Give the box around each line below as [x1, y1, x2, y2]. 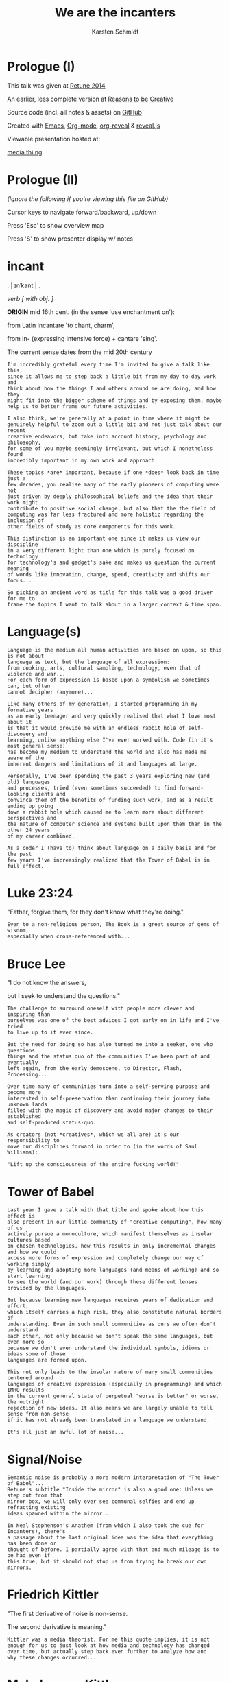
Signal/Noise [7, 1452, 82, 1467]
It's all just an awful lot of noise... [7, 1429, 125, 1436]
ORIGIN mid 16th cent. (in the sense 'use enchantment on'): [7, 307, 175, 316]
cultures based [7, 1237, 51, 1244]
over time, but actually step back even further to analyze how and [7, 1648, 207, 1655]
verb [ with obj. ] [7, 294, 53, 303]
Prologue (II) [7, 171, 79, 187]
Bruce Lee [7, 956, 67, 971]
